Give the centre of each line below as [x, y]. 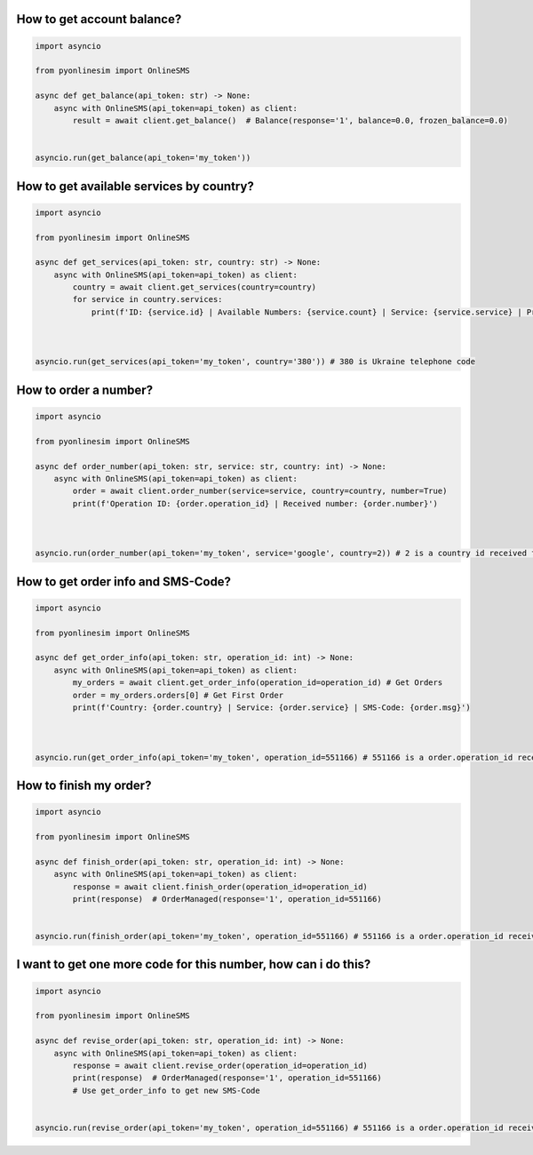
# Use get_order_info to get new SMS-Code [167, 1090]
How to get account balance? [99, 19]
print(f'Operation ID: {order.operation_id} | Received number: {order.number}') [255, 503]
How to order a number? [85, 390]
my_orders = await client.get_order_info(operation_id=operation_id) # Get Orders [258, 683]
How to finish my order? [84, 785]
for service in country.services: [147, 299]
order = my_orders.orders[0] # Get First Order [178, 695]
